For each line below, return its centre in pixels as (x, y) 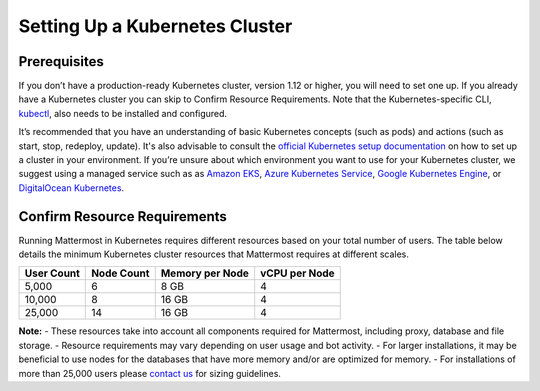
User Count (52, 273)
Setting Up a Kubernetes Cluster (155, 26)
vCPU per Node (297, 273)
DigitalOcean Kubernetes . (71, 187)
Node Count (120, 273)
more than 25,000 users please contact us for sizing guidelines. (150, 373)
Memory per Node (205, 273)
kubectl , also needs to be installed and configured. (123, 113)
